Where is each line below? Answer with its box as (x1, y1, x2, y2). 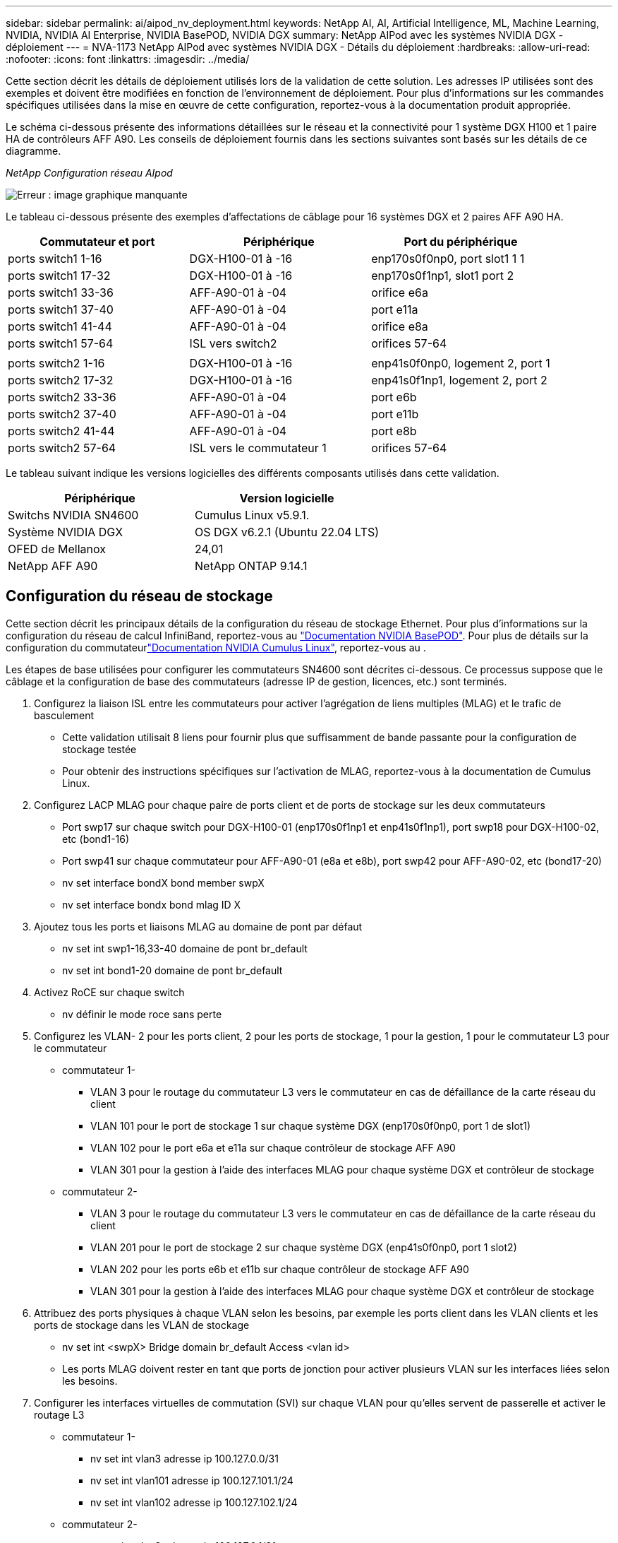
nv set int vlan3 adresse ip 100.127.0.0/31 (90, 1452, 279, 1465)
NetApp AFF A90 (8, 559, 98, 573)
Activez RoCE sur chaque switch (34, 986, 185, 998)
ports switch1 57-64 (8, 336, 114, 350)
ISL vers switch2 (189, 336, 277, 350)
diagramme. (6, 145, 61, 157)
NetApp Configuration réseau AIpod (6, 167, 173, 179)
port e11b (371, 407, 419, 421)
